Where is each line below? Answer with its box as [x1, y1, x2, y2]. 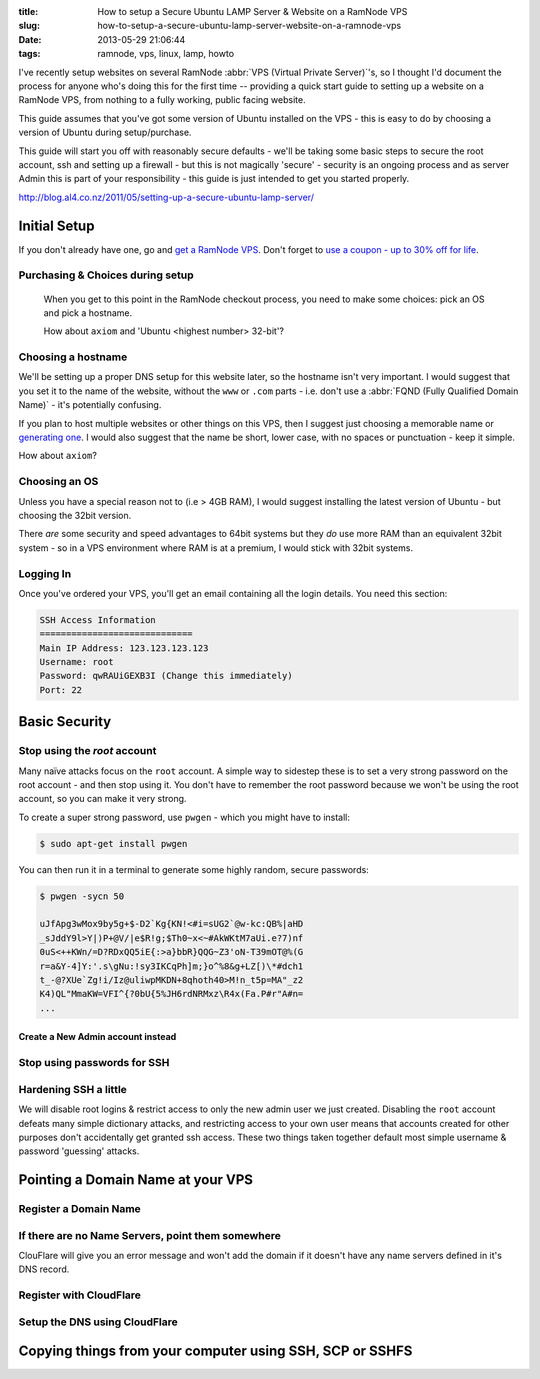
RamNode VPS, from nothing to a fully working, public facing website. [18, 94, 306, 106]
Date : [18, 33, 42, 45]
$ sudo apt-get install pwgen [39, 838, 188, 849]
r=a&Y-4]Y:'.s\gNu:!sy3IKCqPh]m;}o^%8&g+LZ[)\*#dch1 [39, 960, 304, 972]
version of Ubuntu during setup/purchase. [18, 126, 192, 139]
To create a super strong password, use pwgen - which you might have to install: [18, 811, 350, 823]
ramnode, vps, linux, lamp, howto [97, 48, 235, 60]
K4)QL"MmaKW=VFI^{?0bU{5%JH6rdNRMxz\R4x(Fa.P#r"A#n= [39, 988, 304, 1000]
